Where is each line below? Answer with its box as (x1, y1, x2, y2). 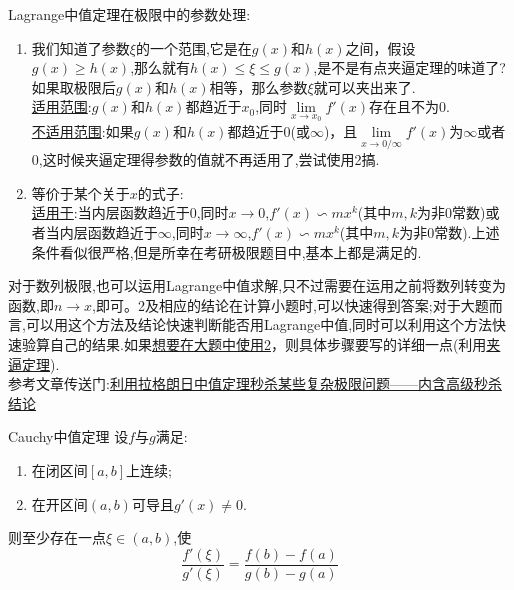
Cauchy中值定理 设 (8, 426, 129, 447)
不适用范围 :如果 (31, 121, 134, 141)
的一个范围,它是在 (135, 37, 252, 58)
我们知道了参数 (31, 37, 130, 58)
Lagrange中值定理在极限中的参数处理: (8, 4, 251, 24)
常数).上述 (434, 222, 500, 242)
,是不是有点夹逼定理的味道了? (313, 57, 506, 78)
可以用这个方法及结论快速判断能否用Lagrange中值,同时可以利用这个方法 (25, 314, 493, 335)
